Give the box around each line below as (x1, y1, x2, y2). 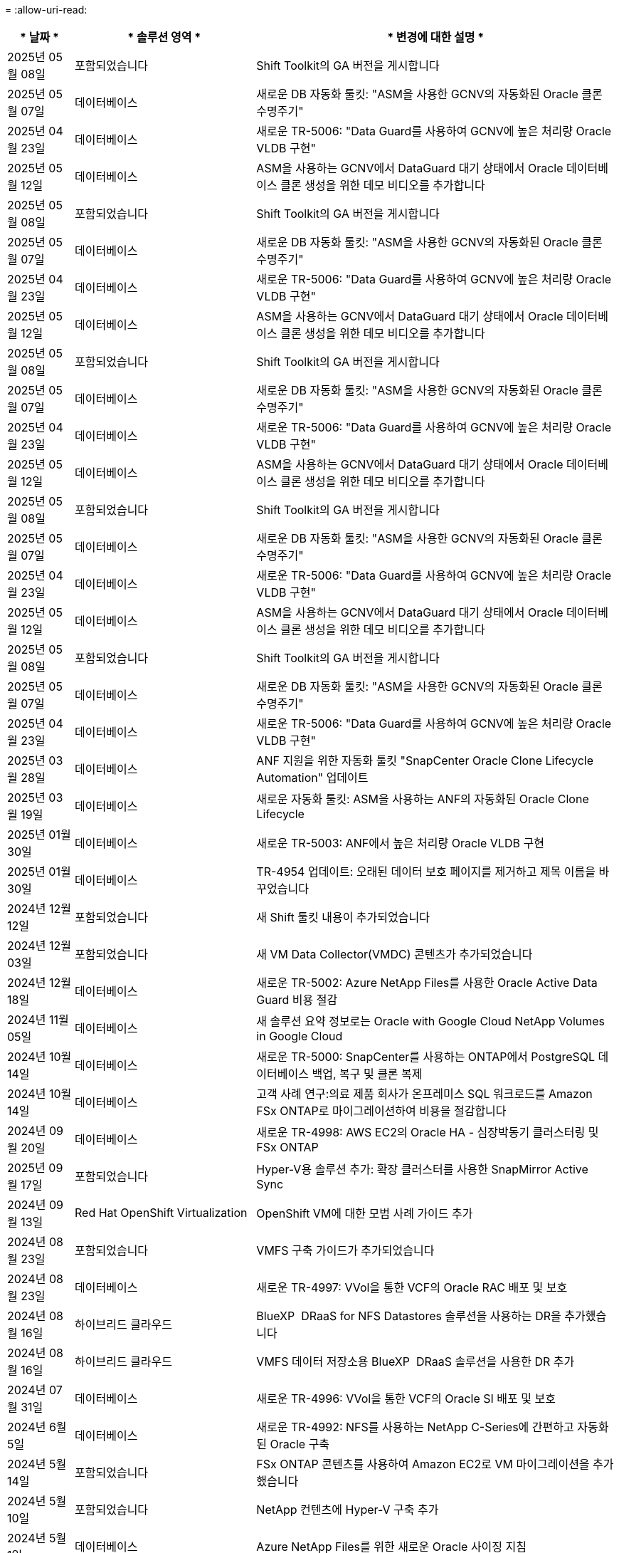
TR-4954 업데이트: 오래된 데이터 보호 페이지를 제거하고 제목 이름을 (256, 864, 596, 879)
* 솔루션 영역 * (127, 30, 201, 44)
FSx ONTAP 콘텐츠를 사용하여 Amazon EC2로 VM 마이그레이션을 (256, 1457, 590, 1471)
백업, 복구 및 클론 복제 (312, 1067, 423, 1081)
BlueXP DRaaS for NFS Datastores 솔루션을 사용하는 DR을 (256, 1309, 561, 1323)
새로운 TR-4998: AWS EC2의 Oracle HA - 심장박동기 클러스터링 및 (256, 1125, 599, 1139)
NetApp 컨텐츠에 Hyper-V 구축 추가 (256, 1502, 439, 1517)
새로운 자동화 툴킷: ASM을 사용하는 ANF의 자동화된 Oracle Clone (256, 792, 589, 806)
